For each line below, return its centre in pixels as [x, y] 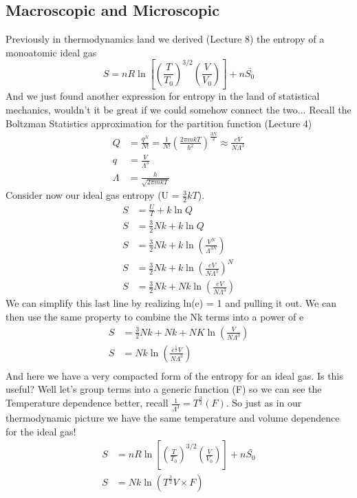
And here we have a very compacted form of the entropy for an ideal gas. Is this [174, 375]
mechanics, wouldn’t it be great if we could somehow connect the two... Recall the [178, 109]
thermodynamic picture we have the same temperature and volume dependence [173, 418]
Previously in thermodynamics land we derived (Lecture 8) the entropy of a [165, 39]
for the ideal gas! [41, 431]
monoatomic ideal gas [51, 52]
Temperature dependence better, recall [87, 403]
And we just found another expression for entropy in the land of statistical [163, 96]
